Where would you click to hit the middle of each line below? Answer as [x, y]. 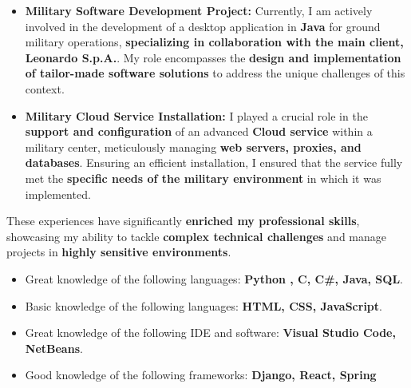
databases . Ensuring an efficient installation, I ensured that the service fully [214, 162]
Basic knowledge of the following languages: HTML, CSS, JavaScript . [204, 305]
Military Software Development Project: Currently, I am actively [199, 10]
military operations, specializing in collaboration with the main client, [214, 42]
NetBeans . [54, 348]
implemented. [58, 194]
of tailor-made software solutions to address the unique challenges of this [215, 73]
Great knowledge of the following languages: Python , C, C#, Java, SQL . [214, 278]
